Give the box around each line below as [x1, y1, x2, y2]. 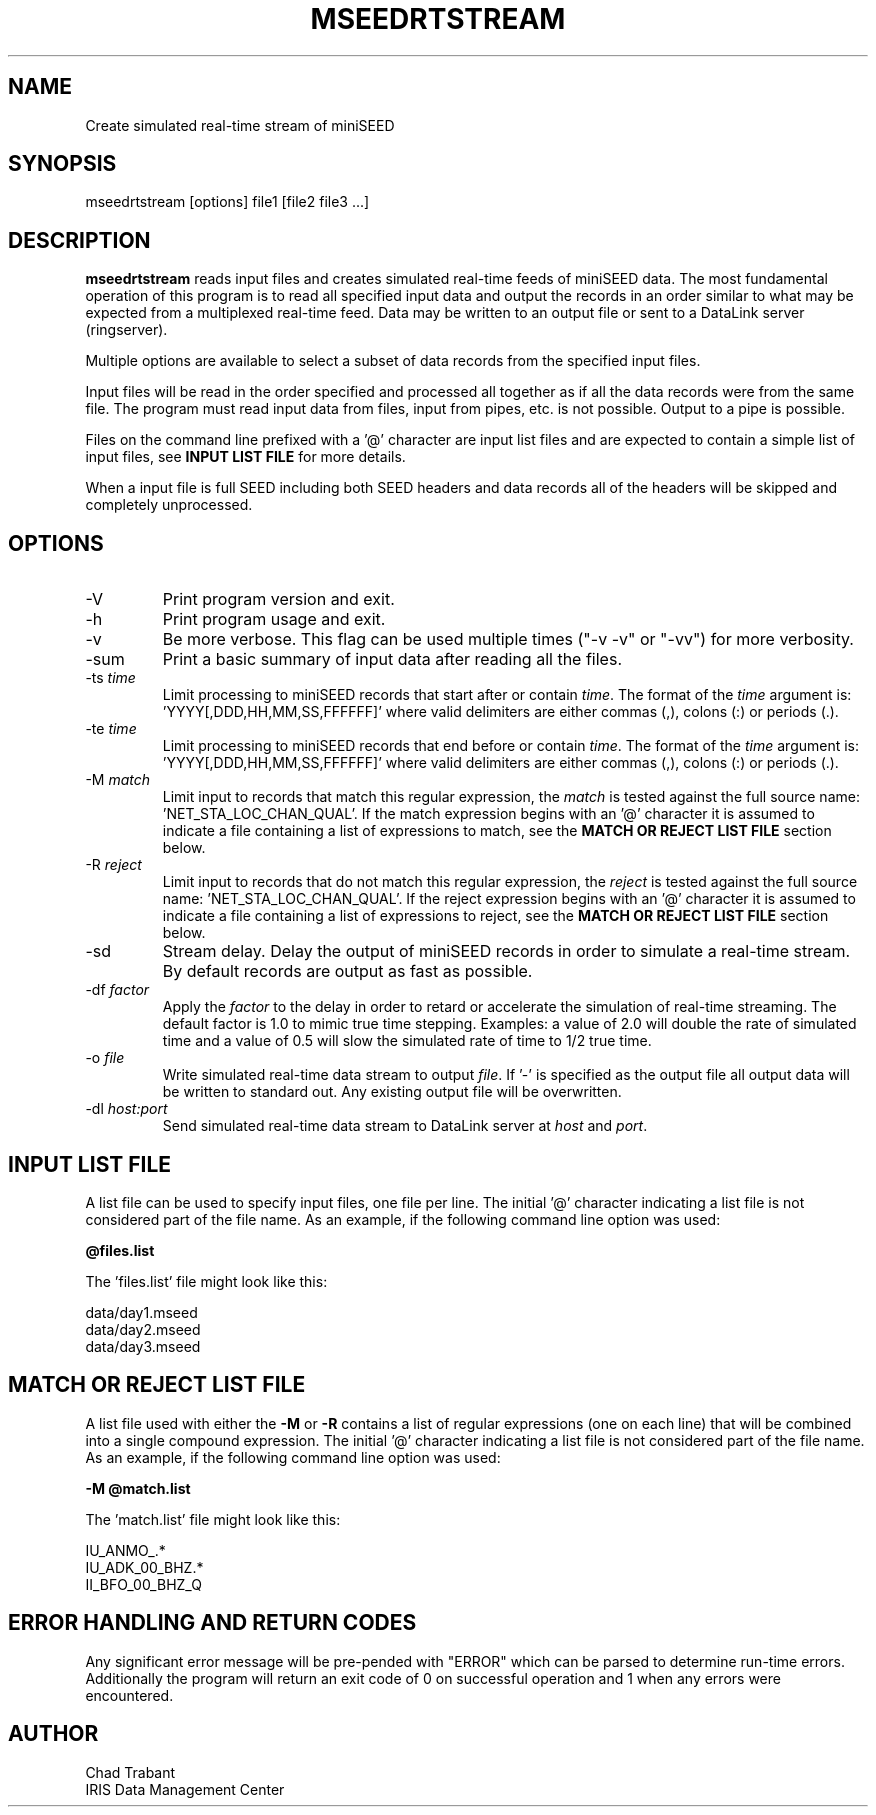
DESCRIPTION [8, 227, 151, 253]
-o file [85, 1049, 125, 1067]
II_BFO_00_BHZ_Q [85, 1575, 202, 1593]
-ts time [85, 669, 136, 687]
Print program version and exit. [162, 589, 395, 610]
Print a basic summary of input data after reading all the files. [162, 649, 622, 670]
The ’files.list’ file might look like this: [85, 1272, 328, 1290]
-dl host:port [85, 1100, 168, 1118]
